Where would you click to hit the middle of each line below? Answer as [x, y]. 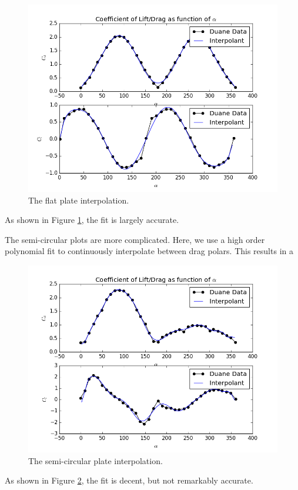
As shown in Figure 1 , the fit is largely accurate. [92, 220]
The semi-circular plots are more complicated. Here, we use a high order [135, 239]
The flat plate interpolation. [79, 200]
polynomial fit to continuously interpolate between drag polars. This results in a [149, 251]
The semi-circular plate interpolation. [96, 460]
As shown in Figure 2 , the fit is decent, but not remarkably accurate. [129, 480]
